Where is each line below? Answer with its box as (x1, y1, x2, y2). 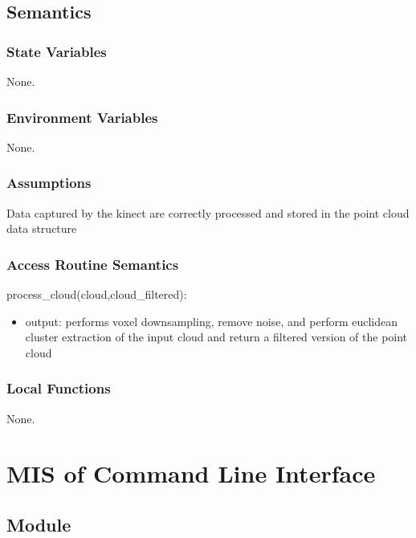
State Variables (6, 41, 107, 61)
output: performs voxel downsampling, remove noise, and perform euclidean (25, 312, 398, 329)
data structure (6, 220, 77, 237)
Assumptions (6, 173, 92, 193)
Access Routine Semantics (6, 254, 179, 274)
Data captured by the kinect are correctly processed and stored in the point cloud (6, 204, 410, 221)
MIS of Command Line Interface (6, 457, 376, 490)
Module (6, 512, 71, 536)
